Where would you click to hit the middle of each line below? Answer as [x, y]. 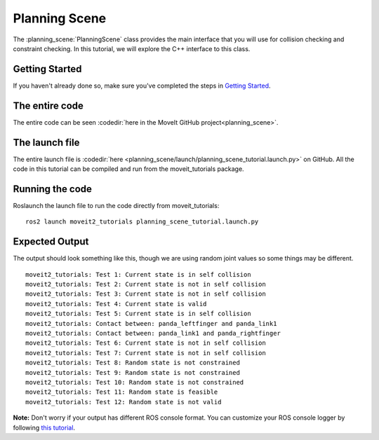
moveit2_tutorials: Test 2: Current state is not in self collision [146, 284]
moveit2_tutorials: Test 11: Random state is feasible [122, 392]
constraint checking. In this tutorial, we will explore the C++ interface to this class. [132, 48]
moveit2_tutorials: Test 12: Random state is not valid [124, 402]
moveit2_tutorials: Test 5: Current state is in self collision [139, 314]
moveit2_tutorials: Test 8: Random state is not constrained [133, 363]
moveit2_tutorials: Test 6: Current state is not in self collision [146, 343]
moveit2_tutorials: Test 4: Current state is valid [116, 304]
